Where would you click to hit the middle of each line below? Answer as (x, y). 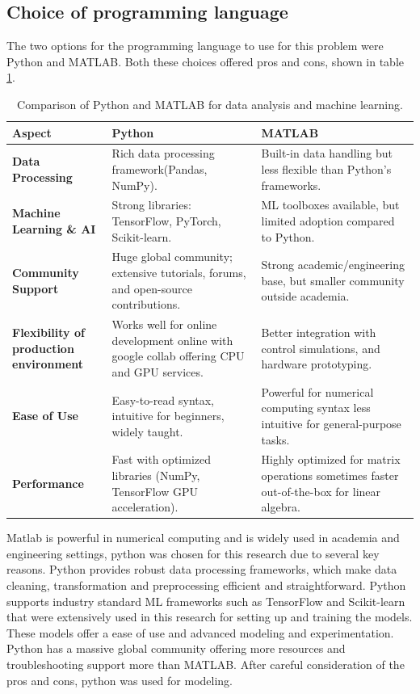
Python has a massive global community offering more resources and (176, 648)
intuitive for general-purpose (331, 423)
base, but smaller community (333, 280)
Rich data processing (163, 153)
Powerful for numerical (317, 391)
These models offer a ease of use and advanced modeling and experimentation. (200, 632)
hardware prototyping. (317, 364)
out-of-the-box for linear (321, 491)
